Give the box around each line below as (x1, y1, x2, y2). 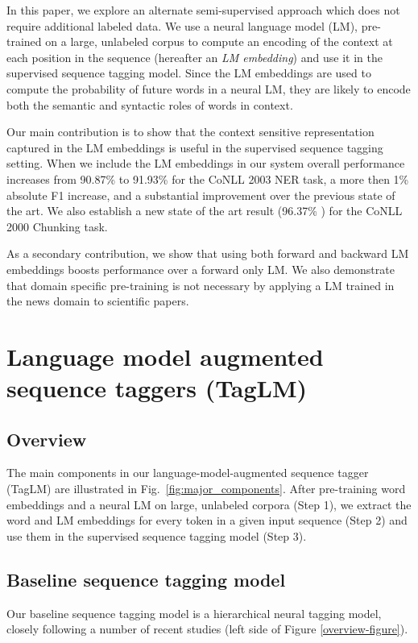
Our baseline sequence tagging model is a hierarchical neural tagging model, (6, 604, 382, 621)
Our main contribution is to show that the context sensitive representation (6, 123, 375, 140)
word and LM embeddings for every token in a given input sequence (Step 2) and (6, 512, 408, 529)
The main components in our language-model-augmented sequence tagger (6, 464, 369, 481)
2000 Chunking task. (6, 218, 108, 234)
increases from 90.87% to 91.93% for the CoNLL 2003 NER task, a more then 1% (6, 170, 409, 187)
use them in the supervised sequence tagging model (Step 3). (6, 527, 307, 544)
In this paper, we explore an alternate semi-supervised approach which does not (6, 2, 400, 18)
